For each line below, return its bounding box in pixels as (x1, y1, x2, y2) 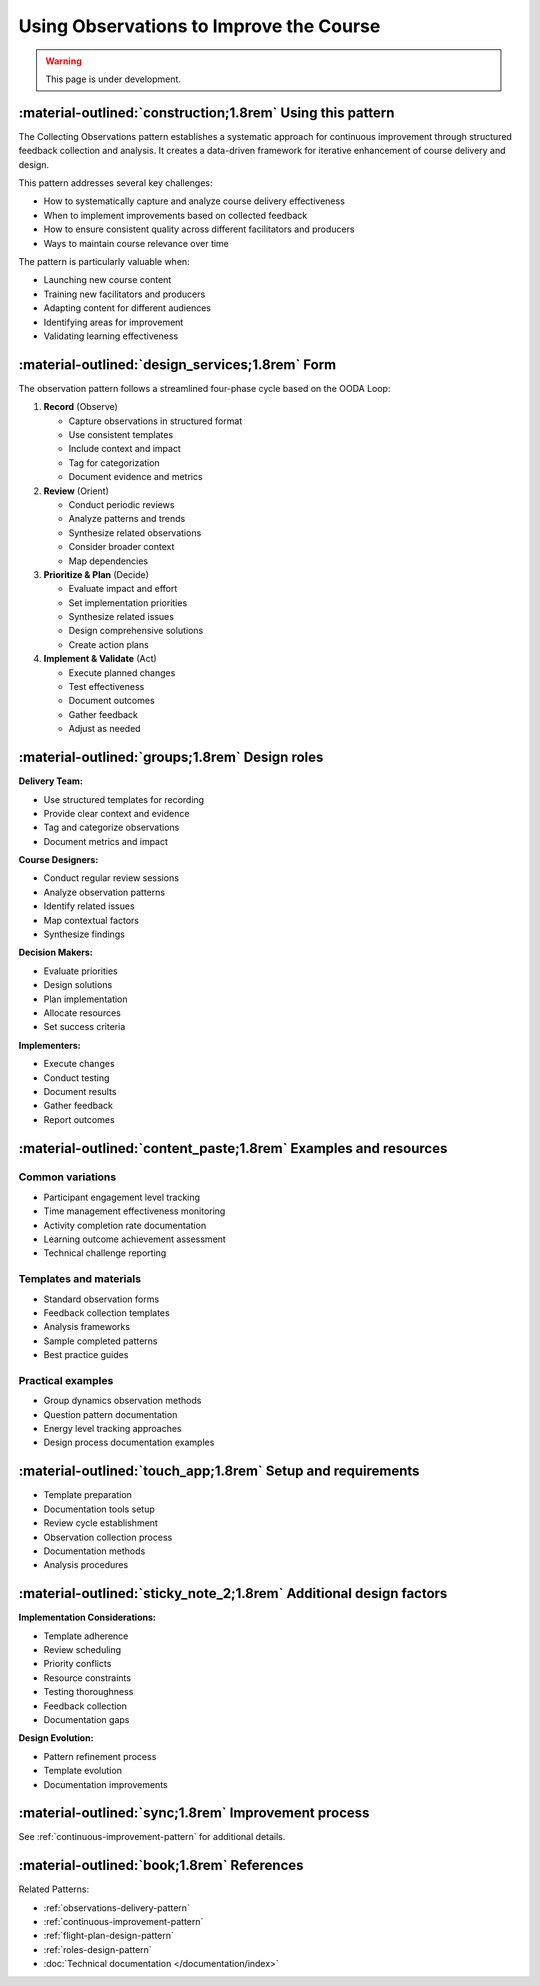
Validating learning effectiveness (43, 330, 179, 342)
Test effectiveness (68, 681, 145, 693)
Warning (45, 55, 82, 67)
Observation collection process (43, 1531, 173, 1543)
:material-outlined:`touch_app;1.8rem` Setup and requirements (18, 1463, 420, 1480)
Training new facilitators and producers (43, 288, 206, 300)
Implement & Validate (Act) (43, 653, 157, 665)
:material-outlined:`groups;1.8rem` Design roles (18, 749, 324, 766)
